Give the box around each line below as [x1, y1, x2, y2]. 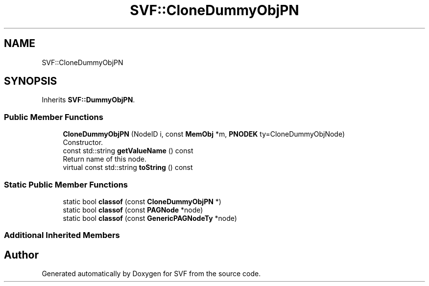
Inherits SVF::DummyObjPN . [42, 95, 135, 104]
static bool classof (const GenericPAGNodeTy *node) [63, 214, 237, 222]
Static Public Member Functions [4, 179, 128, 190]
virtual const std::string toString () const [63, 163, 193, 172]
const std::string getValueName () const [63, 146, 193, 155]
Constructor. [63, 138, 103, 147]
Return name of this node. [63, 155, 146, 164]
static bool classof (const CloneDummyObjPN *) [63, 197, 221, 206]
